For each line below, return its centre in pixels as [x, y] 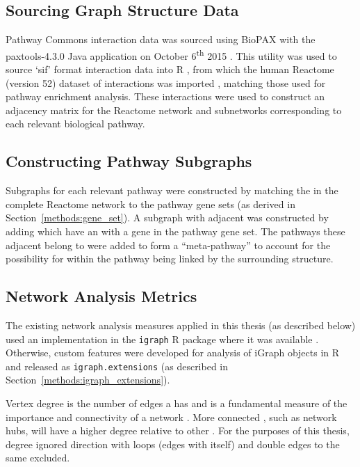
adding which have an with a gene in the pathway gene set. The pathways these [175, 231]
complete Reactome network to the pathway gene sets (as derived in [150, 204]
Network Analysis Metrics [101, 296]
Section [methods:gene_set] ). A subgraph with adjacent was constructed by [167, 217]
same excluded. [38, 458]
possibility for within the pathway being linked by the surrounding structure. [170, 259]
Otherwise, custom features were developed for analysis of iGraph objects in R [173, 353]
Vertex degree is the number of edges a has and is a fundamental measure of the [177, 403]
